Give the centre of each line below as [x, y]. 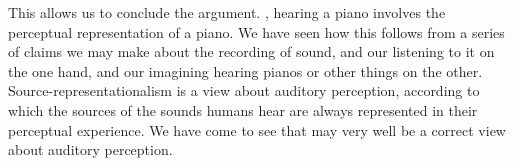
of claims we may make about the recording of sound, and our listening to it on [251, 51]
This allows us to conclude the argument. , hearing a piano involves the [227, 12]
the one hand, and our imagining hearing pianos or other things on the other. [245, 70]
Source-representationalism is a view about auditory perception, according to [244, 90]
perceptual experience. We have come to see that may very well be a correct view [257, 129]
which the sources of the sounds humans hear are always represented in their [243, 109]
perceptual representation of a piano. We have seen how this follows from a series [256, 31]
